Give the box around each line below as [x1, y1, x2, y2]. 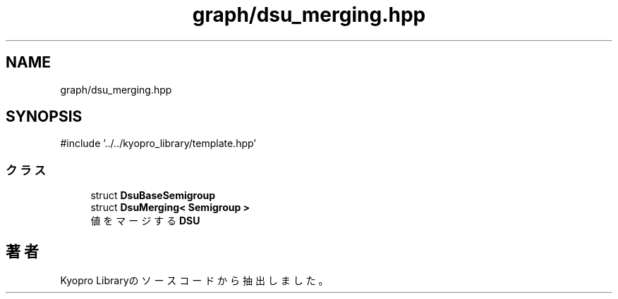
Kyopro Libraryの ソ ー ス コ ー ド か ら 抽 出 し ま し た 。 [60, 274, 329, 287]
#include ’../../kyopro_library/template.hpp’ [60, 137, 256, 150]
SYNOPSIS [6, 108, 83, 126]
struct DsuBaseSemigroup [90, 189, 216, 202]
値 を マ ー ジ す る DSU [90, 215, 200, 227]
